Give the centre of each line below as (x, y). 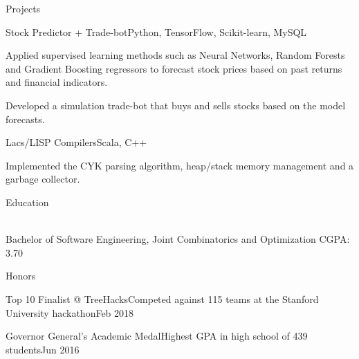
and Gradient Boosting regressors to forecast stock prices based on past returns (174, 68)
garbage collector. (43, 179)
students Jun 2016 (43, 349)
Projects (23, 8)
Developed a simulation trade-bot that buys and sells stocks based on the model (176, 105)
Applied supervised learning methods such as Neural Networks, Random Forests (175, 55)
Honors (21, 276)
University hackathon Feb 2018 (70, 312)
